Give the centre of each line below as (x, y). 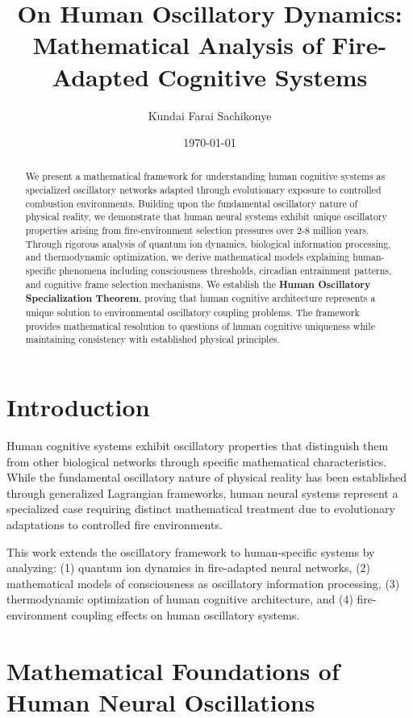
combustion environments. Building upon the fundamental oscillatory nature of (192, 203)
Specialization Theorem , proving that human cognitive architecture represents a (200, 298)
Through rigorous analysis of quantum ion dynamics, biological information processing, (208, 243)
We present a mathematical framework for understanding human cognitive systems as (205, 176)
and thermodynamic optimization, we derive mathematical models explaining (188, 257)
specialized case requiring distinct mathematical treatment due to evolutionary (201, 509)
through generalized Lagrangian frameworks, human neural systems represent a (202, 493)
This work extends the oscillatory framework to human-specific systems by (191, 551)
